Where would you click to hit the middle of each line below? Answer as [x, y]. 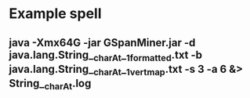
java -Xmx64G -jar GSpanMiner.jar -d [102, 43]
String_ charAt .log [50, 84]
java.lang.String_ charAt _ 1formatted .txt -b [106, 56]
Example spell [55, 14]
